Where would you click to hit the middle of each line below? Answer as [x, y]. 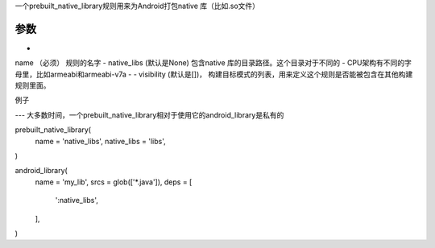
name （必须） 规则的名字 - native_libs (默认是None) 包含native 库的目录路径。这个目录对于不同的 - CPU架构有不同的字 [213, 63]
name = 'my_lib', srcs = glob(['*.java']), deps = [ [114, 182]
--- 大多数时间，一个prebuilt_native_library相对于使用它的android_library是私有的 [149, 115]
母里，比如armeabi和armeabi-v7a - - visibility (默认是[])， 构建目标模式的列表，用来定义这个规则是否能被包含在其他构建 [214, 74]
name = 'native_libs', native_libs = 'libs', [100, 141]
